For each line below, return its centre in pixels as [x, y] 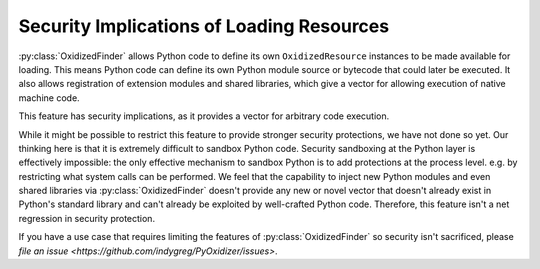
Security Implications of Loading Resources [204, 26]
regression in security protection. [86, 218]
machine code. [49, 97]
